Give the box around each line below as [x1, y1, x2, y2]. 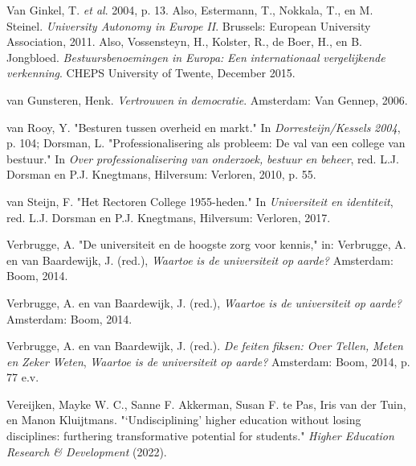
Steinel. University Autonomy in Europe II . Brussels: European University [6, 17, 371, 34]
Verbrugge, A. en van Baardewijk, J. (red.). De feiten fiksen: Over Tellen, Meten [6, 337, 403, 354]
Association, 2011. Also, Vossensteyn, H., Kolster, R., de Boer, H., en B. [6, 33, 362, 50]
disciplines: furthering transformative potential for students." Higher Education [6, 427, 394, 444]
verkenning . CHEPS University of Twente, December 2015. [6, 64, 296, 81]
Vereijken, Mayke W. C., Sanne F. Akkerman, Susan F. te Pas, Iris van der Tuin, [6, 395, 406, 412]
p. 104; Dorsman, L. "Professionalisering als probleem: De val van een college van [6, 134, 406, 151]
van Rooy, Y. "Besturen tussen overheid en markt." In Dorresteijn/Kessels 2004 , [6, 118, 401, 135]
